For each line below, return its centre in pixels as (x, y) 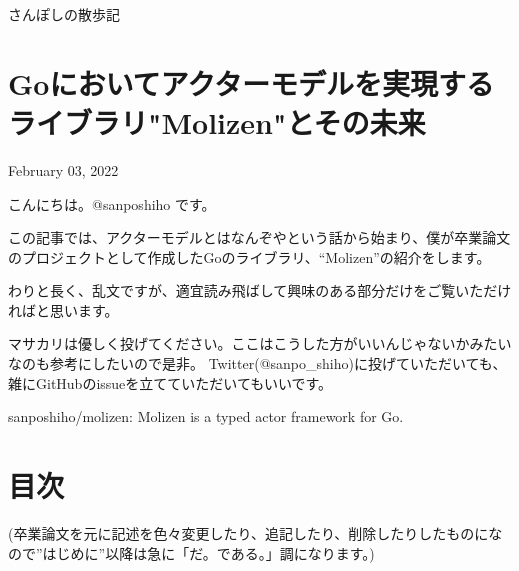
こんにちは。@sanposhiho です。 (112, 203)
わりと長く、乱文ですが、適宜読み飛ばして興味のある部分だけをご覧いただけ (260, 290)
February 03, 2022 (63, 169)
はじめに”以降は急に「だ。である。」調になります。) (208, 552)
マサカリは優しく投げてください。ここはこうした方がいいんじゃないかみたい (260, 343)
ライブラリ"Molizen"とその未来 (217, 121)
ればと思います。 (63, 309)
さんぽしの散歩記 (64, 14)
